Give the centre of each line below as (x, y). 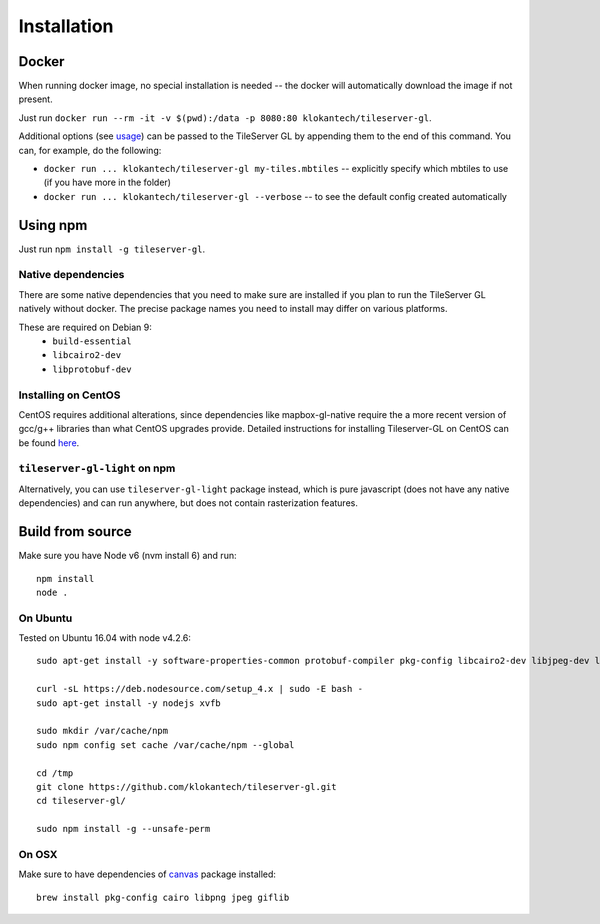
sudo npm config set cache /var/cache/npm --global (165, 744)
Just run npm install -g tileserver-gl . (112, 249)
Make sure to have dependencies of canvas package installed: (147, 874)
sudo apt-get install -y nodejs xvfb (129, 703)
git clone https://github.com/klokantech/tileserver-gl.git (186, 786)
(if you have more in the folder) (107, 182)
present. (36, 99)
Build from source (75, 531)
